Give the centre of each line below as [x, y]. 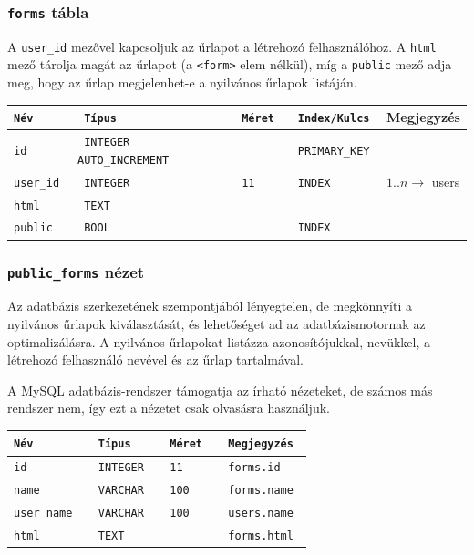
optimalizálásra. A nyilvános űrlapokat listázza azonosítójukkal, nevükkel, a [219, 341]
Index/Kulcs [334, 119]
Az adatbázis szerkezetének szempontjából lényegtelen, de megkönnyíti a [210, 306]
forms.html [261, 536]
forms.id [254, 468]
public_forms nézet [76, 271]
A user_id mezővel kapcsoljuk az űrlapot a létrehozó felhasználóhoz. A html [222, 46]
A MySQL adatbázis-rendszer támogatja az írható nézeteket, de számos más [220, 390]
